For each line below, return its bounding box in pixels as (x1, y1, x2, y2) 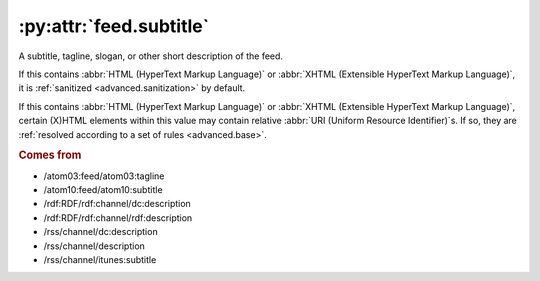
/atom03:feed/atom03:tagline (43, 170, 165, 182)
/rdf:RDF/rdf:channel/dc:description (43, 198, 192, 210)
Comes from (18, 148, 82, 162)
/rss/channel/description (43, 240, 145, 252)
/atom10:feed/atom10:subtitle (43, 183, 164, 195)
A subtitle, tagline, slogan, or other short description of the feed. (18, 50, 284, 62)
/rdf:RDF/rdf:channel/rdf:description (43, 211, 193, 224)
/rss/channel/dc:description (43, 226, 159, 238)
